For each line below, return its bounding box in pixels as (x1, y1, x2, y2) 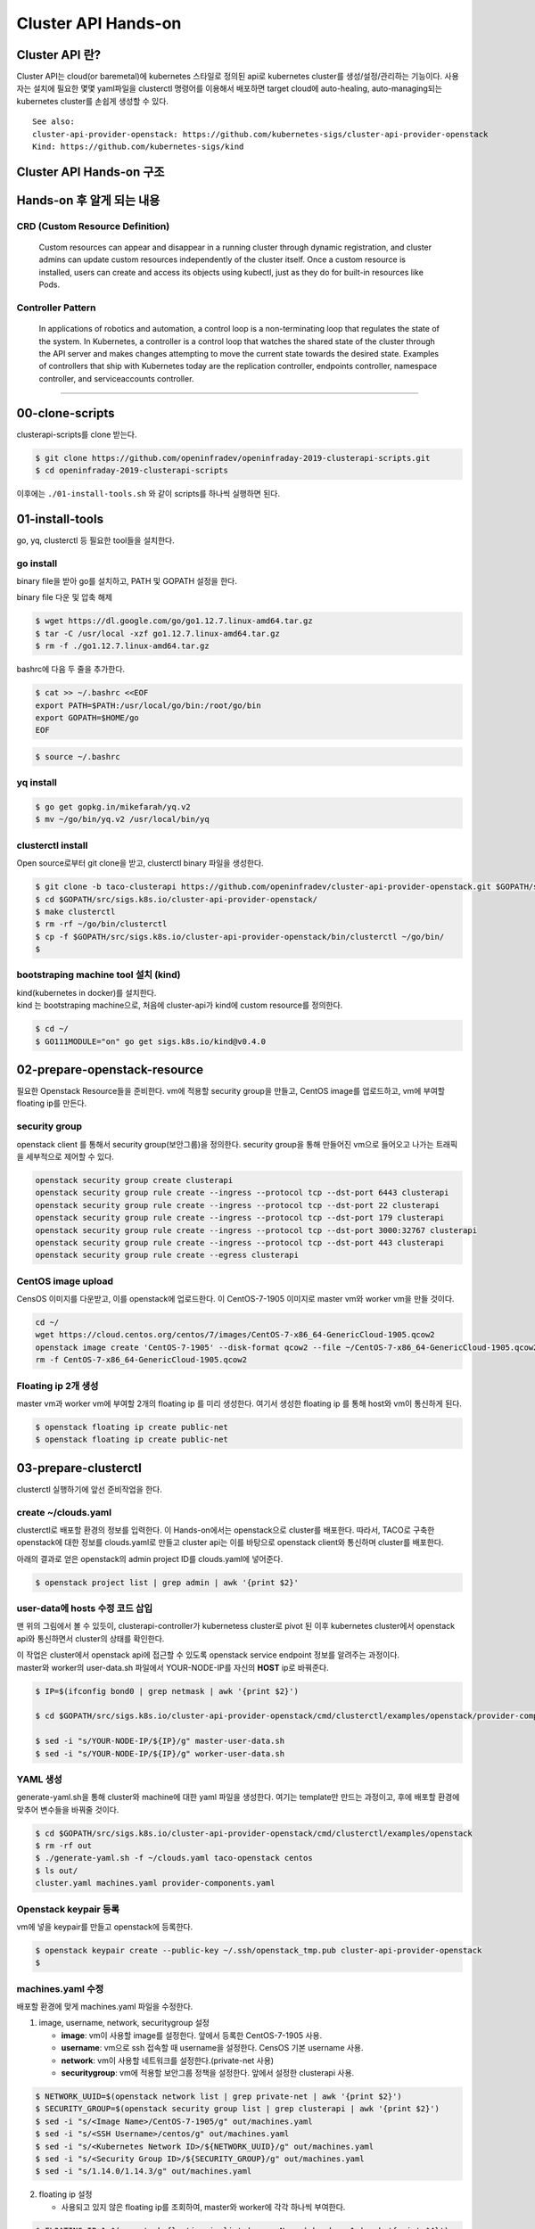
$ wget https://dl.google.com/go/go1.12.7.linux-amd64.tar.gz (35, 616, 313, 626)
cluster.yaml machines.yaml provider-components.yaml (35, 1878, 276, 1888)
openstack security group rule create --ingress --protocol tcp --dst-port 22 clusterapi (35, 1200, 440, 1210)
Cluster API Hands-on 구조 (16, 164, 165, 179)
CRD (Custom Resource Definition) (16, 219, 170, 232)
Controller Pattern (16, 301, 97, 314)
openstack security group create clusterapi (35, 1175, 234, 1185)
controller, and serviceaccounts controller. (38, 373, 194, 383)
